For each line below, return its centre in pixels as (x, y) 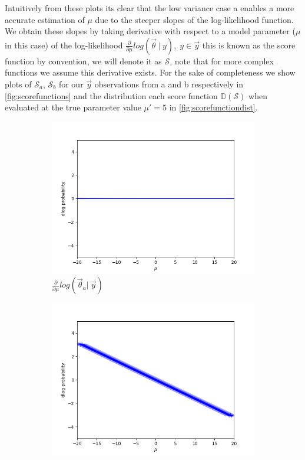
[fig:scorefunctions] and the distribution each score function (111, 95)
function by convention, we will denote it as (83, 61)
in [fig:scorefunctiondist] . (213, 107)
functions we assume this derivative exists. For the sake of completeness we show (150, 72)
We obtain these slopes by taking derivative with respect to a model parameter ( (150, 31)
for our (71, 84)
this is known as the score (249, 45)
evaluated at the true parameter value (73, 107)
